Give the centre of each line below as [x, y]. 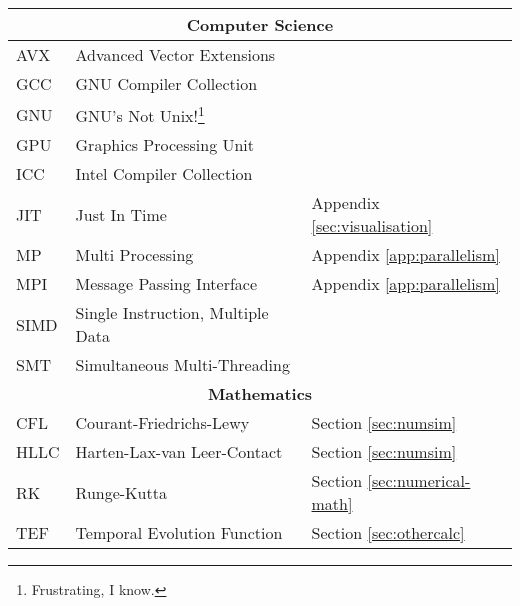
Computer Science [260, 24]
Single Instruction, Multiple [172, 313]
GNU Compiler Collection [166, 83]
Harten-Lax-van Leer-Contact [179, 452]
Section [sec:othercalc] [388, 533]
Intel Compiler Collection [164, 174]
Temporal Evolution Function [179, 533]
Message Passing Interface [166, 284]
